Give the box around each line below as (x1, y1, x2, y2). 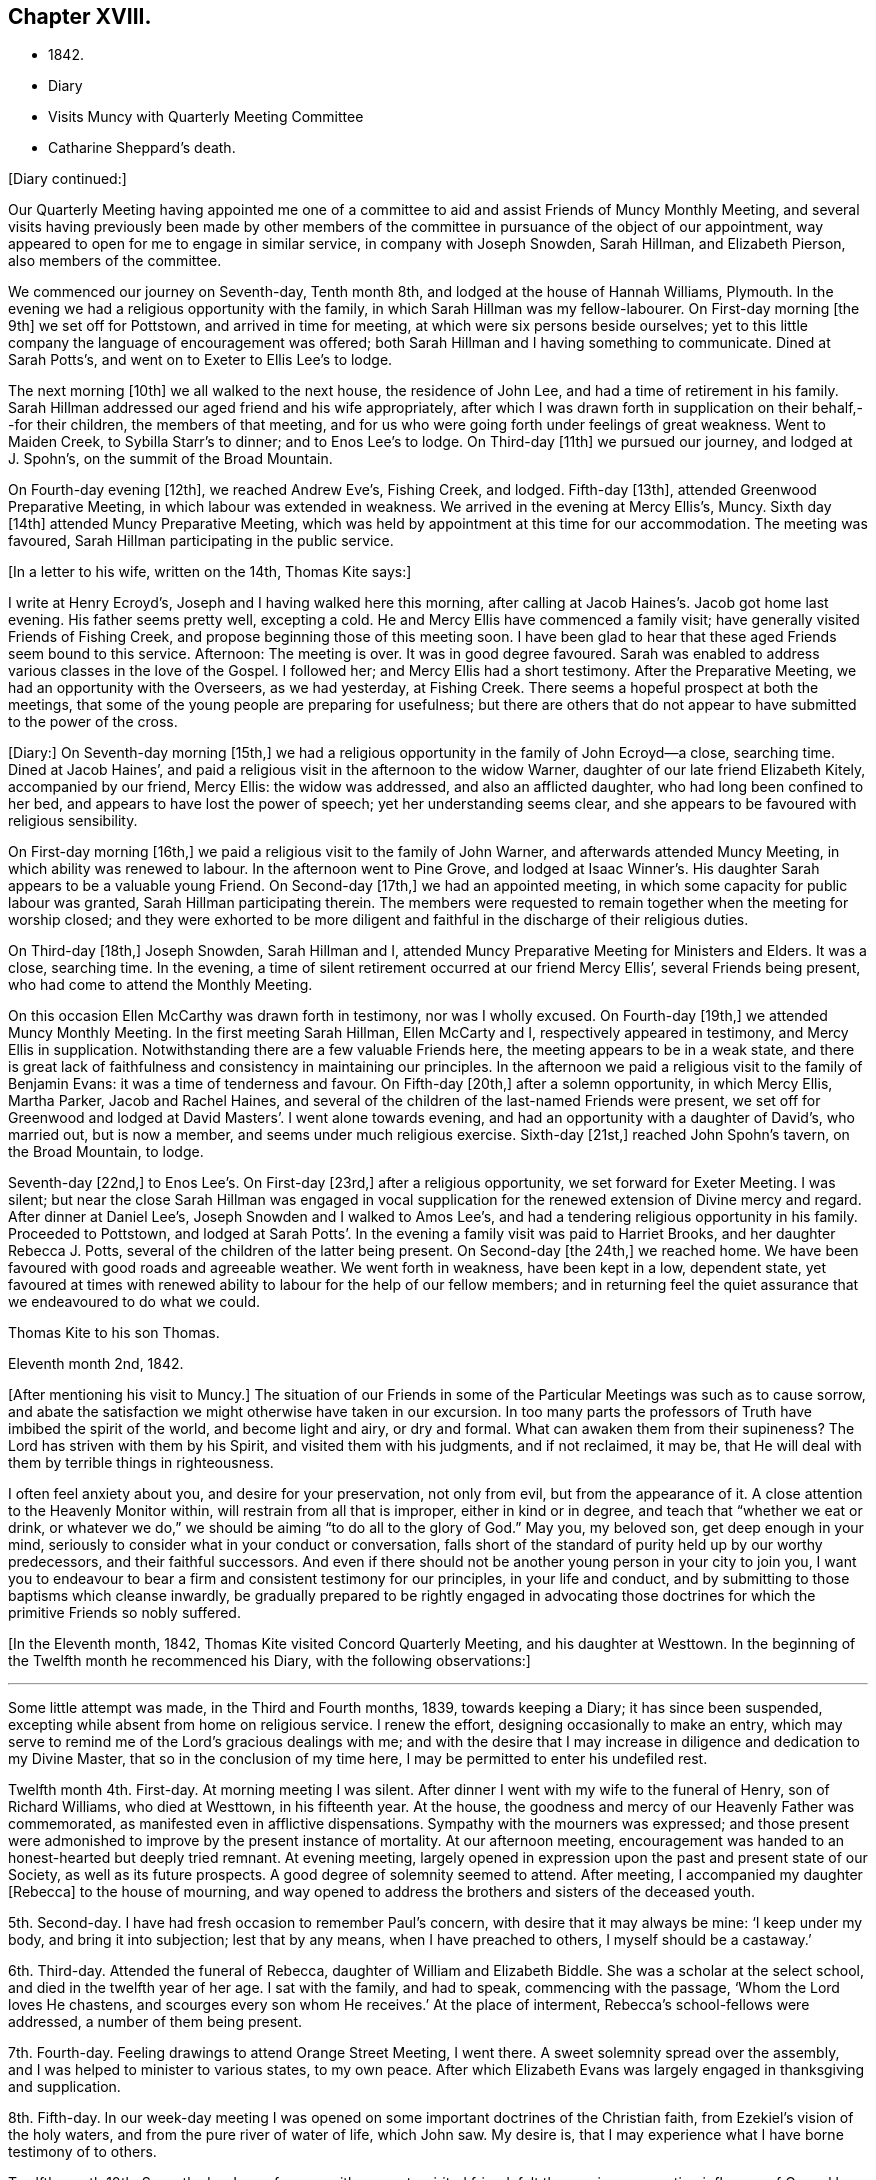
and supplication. (8, 2078, 121, 2096)
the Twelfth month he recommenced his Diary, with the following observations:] (8, 1652, 531, 1670)
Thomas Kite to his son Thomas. (8, 1324, 220, 1342)
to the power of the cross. (8, 713, 178, 731)
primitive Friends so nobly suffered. (8, 1604, 241, 1622)
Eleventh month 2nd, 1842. (8, 1355, 184, 1373)
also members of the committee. (8, 252, 222, 270)
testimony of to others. (8, 2143, 157, 2161)
